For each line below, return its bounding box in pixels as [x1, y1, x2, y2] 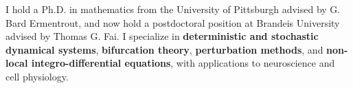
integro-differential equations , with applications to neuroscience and [31, 56, 335, 70]
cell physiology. [5, 69, 69, 83]
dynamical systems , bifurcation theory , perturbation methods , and [5, 42, 323, 56]
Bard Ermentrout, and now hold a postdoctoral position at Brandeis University [5, 15, 340, 30]
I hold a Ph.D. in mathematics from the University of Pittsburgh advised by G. [5, 2, 341, 16]
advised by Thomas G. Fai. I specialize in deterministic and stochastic [5, 29, 319, 43]
